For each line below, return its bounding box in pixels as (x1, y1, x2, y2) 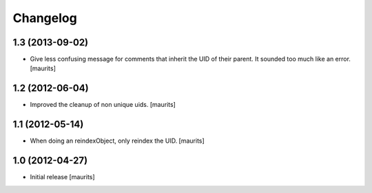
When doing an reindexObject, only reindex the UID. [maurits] (30, 136, 205, 145)
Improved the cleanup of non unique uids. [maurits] (30, 101, 176, 109)
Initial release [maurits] (30, 173, 96, 181)
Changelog (12, 10, 77, 26)
